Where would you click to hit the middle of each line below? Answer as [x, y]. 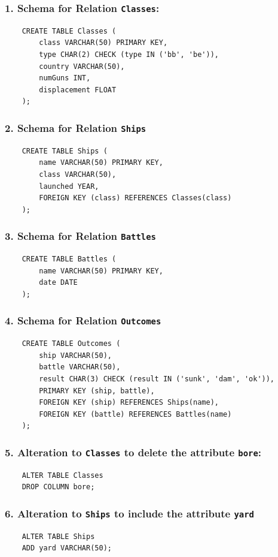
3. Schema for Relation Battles [80, 236]
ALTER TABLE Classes [62, 475]
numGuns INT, [65, 78]
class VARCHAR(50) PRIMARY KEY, [103, 43]
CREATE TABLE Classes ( [69, 31]
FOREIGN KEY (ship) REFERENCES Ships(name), [129, 403]
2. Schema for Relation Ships [76, 127]
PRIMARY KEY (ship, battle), [97, 391]
